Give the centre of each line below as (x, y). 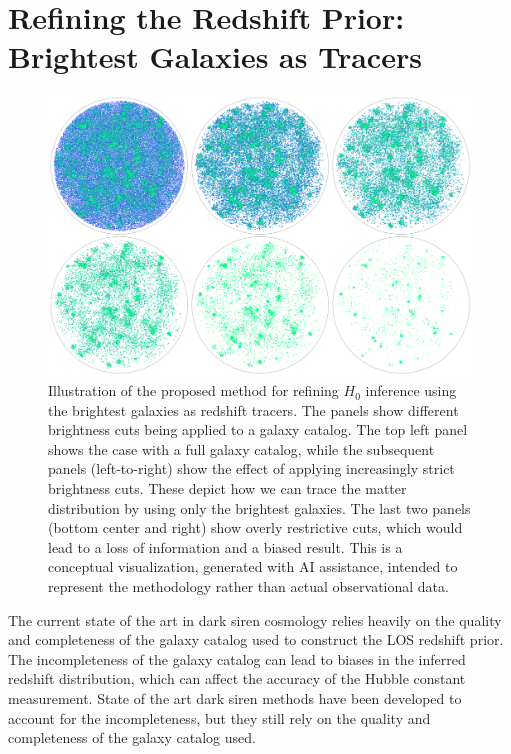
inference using (411, 390)
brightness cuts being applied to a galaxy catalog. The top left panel (258, 429)
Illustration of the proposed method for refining (193, 390)
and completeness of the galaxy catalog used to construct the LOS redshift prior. (256, 639)
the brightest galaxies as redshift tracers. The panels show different (253, 409)
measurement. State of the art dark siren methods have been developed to (235, 697)
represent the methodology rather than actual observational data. (248, 585)
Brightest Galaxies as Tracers (215, 56)
